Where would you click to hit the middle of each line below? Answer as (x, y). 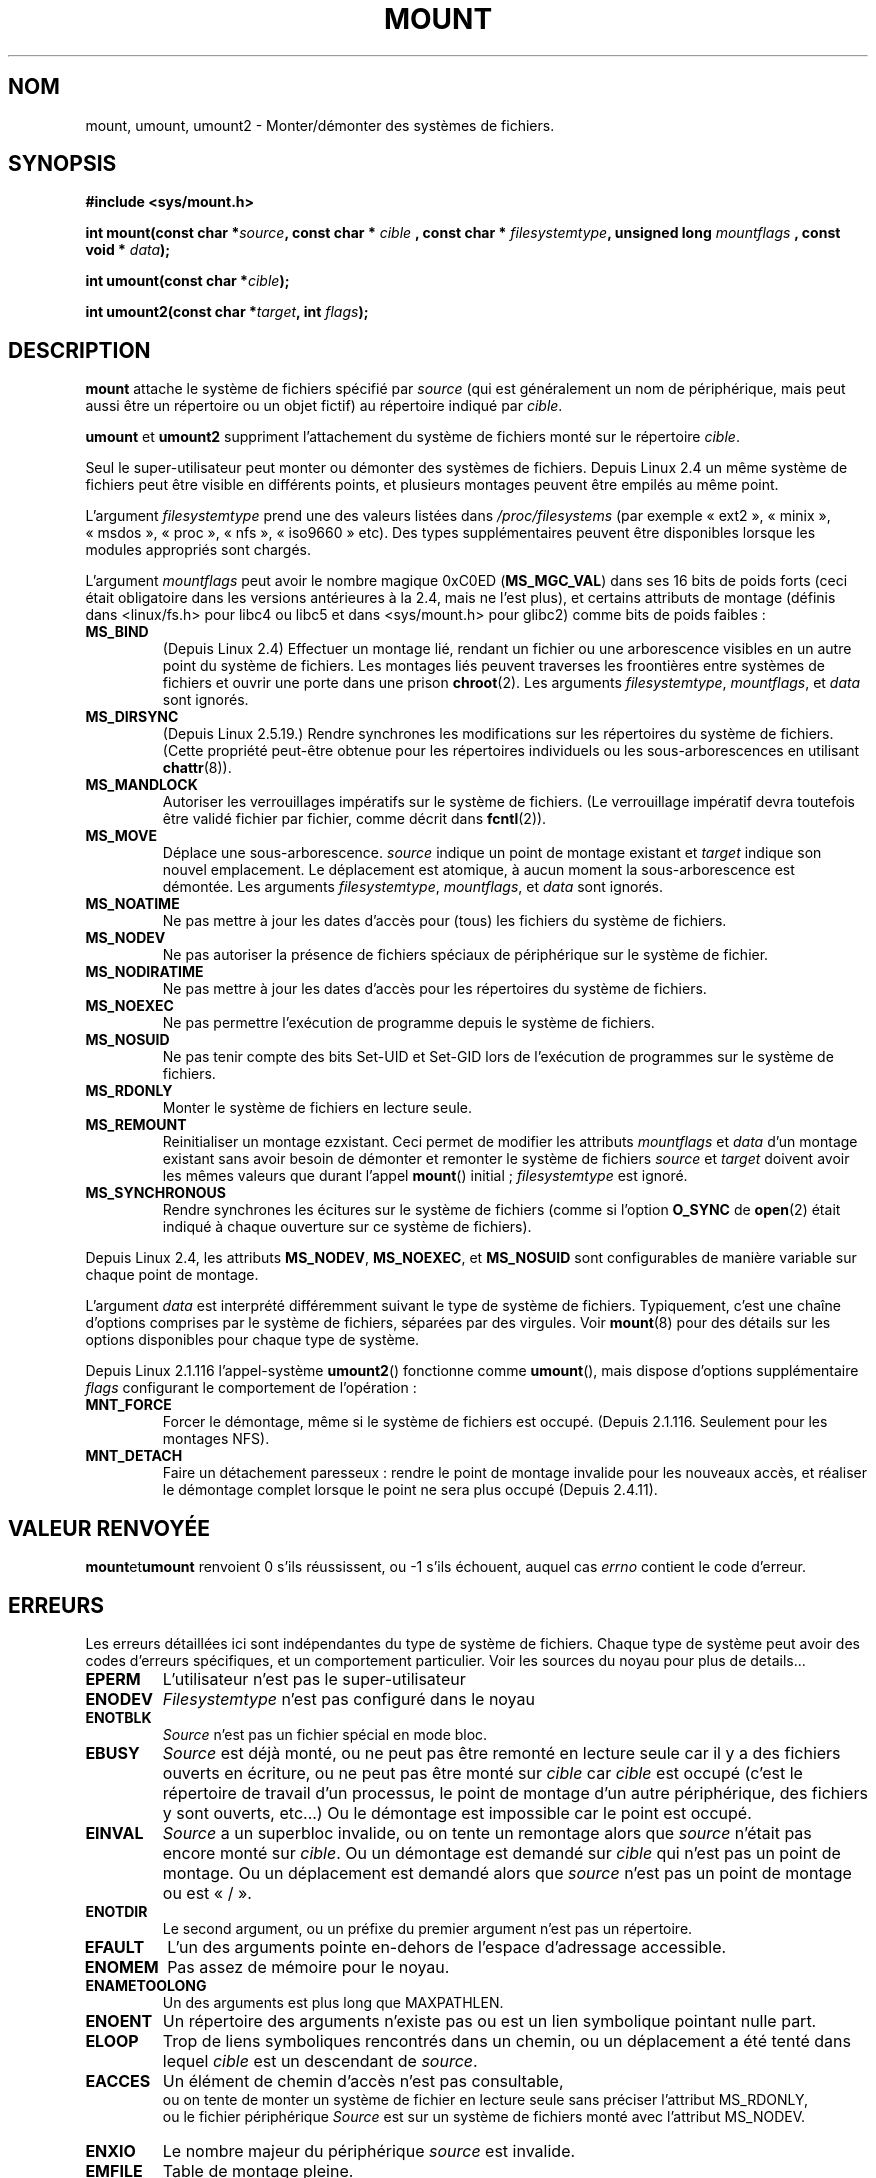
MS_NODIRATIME (144, 972)
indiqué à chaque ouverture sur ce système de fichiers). (347, 1227)
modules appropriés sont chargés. (198, 550)
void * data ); (128, 250)
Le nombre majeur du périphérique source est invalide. (369, 2150)
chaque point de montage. (172, 1275)
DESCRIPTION (79, 350)
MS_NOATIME (132, 904)
